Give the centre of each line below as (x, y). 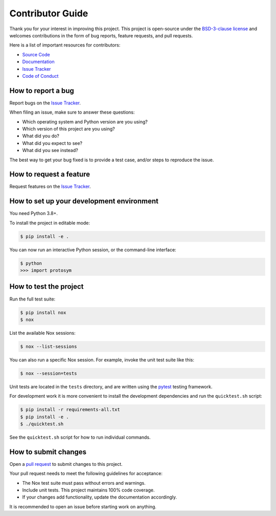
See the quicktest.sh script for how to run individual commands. (80, 437)
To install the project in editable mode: (50, 223)
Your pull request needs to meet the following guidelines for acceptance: (86, 474)
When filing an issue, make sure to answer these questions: (72, 112)
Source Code (36, 54)
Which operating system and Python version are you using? (85, 122)
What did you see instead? (50, 150)
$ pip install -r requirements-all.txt (70, 410)
